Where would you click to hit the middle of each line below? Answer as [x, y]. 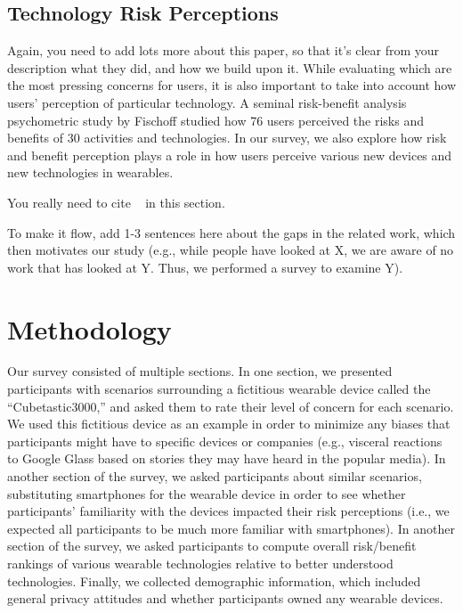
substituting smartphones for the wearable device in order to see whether [207, 493]
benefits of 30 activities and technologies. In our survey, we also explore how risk [227, 138]
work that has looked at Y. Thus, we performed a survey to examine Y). [205, 267]
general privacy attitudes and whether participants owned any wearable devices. [225, 598]
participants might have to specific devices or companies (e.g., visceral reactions [225, 441]
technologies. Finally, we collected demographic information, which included [214, 580]
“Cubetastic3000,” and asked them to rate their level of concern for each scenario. [231, 406]
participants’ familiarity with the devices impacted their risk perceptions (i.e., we [228, 511]
